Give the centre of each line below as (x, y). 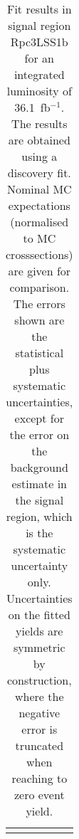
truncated (39, 745)
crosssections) (39, 254)
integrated (39, 74)
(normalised (39, 222)
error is (39, 729)
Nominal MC (39, 189)
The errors (39, 304)
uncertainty (39, 565)
